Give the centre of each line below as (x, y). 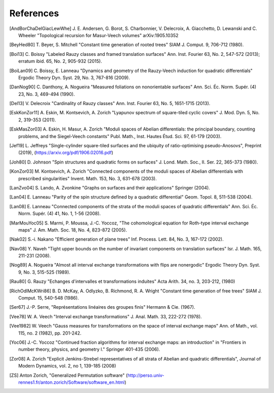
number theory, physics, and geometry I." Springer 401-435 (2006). (89, 349)
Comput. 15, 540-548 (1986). (49, 298)
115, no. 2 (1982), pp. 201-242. (50, 333)
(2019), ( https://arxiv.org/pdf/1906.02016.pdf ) (66, 153)
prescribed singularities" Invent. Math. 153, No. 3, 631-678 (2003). (88, 178)
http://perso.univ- (146, 375)
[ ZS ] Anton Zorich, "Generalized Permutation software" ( (68, 375)
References (34, 13)
